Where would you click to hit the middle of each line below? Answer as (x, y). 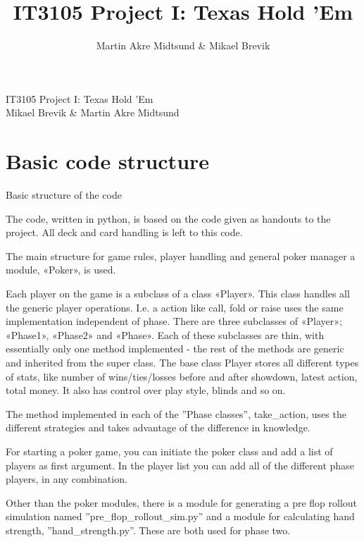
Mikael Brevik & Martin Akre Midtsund (93, 112)
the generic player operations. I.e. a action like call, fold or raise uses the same (175, 307)
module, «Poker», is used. (61, 270)
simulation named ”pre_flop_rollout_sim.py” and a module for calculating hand (180, 516)
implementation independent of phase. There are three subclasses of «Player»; (174, 321)
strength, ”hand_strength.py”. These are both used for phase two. (148, 530)
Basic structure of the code (64, 195)
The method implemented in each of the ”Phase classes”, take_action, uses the (176, 413)
